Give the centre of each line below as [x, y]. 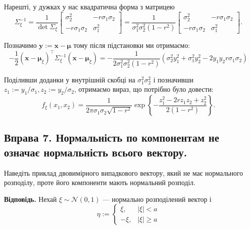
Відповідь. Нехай [30, 199]
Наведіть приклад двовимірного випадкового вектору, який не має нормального [124, 172]
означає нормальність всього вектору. [96, 152]
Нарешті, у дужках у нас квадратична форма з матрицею [89, 6]
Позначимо [21, 45]
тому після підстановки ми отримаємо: [132, 45]
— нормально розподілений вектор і [157, 199]
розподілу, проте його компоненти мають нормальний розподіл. [100, 182]
